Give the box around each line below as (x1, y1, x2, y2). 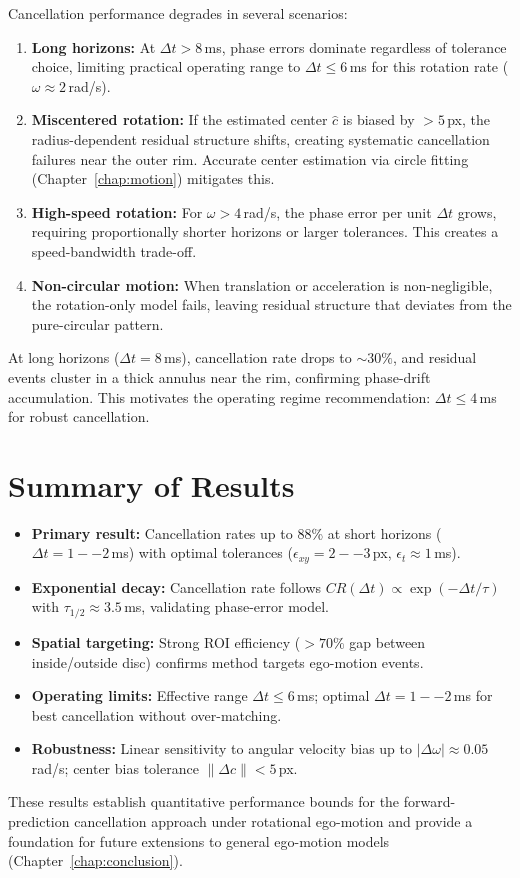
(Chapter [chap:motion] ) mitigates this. (31, 168, 275, 189)
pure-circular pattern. (31, 313, 164, 334)
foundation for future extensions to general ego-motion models (8, 830, 390, 851)
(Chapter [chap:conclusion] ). (8, 850, 183, 871)
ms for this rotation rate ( (349, 56, 509, 77)
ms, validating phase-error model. (124, 596, 329, 617)
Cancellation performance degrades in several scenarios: (8, 3, 348, 23)
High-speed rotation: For (31, 201, 203, 222)
